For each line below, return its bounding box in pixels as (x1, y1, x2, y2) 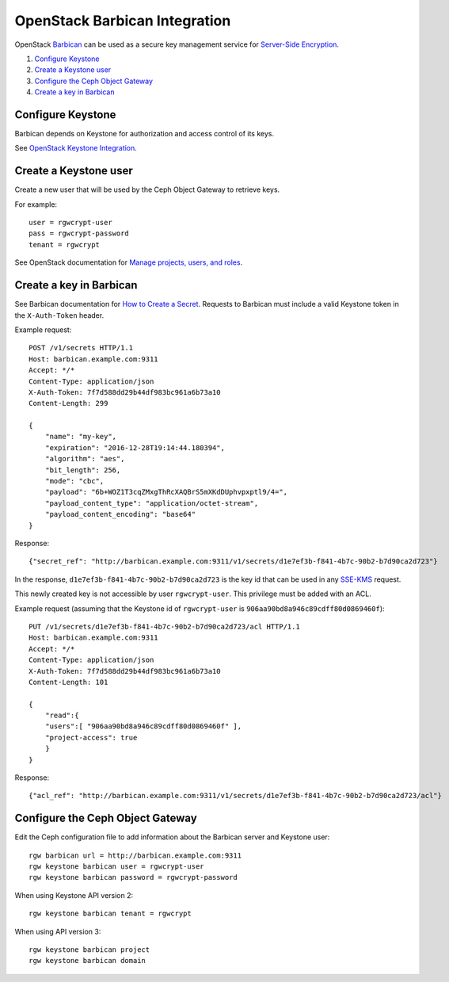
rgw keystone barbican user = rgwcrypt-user (29, 862, 205, 871)
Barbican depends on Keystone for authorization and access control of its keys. (14, 129, 275, 139)
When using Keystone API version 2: (14, 890, 134, 900)
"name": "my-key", (44, 432, 117, 441)
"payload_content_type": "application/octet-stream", (44, 499, 259, 507)
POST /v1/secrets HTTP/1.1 (29, 343, 134, 353)
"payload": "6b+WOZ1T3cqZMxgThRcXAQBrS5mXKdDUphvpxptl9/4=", (44, 487, 288, 497)
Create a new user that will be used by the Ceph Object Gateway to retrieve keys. (14, 185, 280, 194)
